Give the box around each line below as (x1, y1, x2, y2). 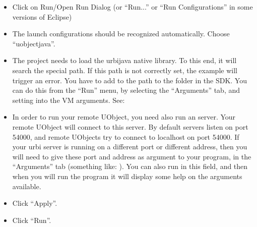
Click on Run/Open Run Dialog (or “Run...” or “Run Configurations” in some (12, 2, 253, 12)
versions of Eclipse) (12, 11, 72, 22)
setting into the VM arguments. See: (12, 94, 125, 105)
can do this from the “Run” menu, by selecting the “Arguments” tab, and (12, 85, 240, 95)
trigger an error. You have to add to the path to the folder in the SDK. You (12, 75, 247, 85)
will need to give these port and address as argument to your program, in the (12, 151, 251, 161)
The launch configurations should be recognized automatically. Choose (12, 28, 230, 39)
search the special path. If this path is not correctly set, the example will (12, 65, 237, 75)
